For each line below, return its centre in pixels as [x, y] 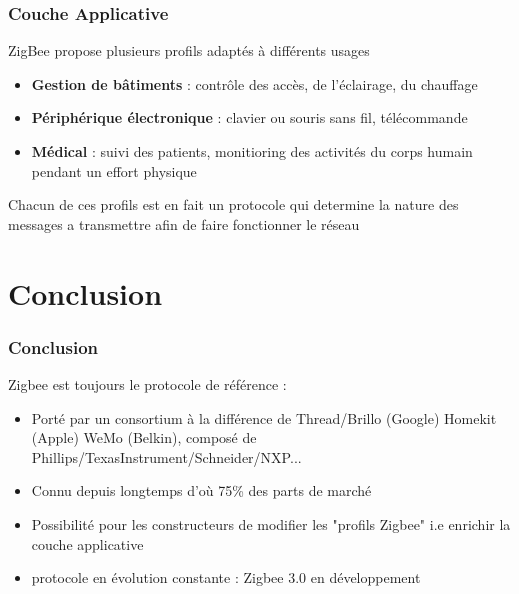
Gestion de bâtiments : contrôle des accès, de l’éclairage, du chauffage [254, 83]
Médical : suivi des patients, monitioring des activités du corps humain [252, 151]
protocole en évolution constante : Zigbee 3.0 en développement [226, 577]
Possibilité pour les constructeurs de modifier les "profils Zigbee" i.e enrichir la [271, 523]
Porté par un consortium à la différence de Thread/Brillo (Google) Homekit [264, 417]
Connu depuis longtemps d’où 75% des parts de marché [201, 490]
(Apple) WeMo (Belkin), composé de [144, 437]
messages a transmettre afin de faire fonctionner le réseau [184, 223]
